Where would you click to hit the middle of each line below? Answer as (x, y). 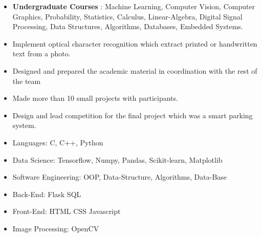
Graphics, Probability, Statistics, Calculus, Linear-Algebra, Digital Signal (127, 16)
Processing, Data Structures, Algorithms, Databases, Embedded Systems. (128, 26)
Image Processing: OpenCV (56, 228)
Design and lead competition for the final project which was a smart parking (133, 115)
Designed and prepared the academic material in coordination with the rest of (135, 70)
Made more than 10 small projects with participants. (95, 98)
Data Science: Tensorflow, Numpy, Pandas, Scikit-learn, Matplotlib (117, 159)
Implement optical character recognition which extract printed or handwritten (135, 43)
